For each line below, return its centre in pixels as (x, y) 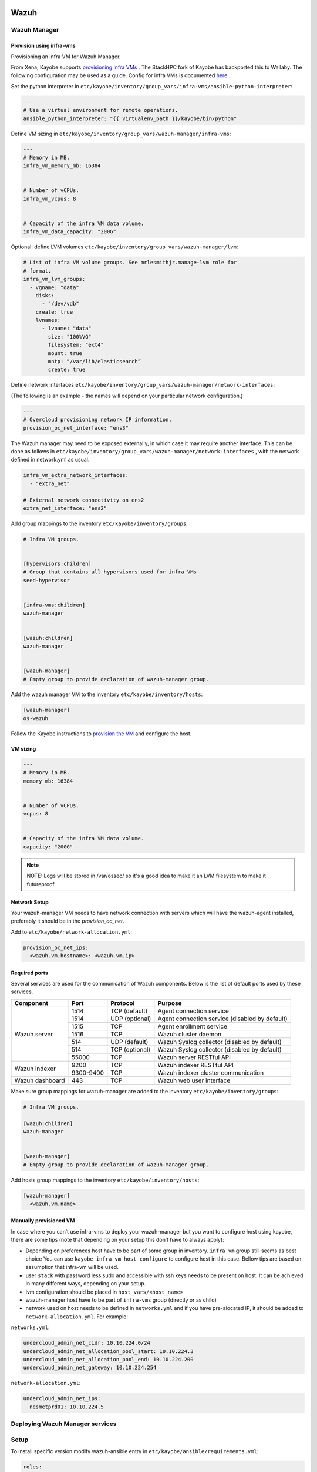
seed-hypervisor (47, 580)
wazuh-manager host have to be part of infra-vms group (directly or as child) (121, 1300)
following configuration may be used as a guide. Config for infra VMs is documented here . (121, 75)
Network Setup (30, 902)
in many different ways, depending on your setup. (86, 1284)
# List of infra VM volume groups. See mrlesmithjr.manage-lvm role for (130, 263)
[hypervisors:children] (58, 564)
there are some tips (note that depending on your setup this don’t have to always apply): (117, 1240)
